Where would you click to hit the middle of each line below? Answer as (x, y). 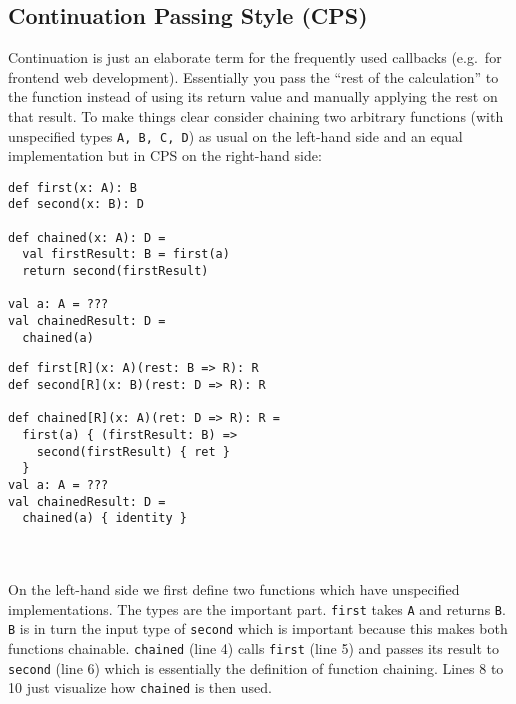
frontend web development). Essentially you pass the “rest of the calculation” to (253, 76)
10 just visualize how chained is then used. (140, 687)
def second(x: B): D (76, 204)
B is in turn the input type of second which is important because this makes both (258, 628)
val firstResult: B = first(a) (126, 254)
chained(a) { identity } (104, 518)
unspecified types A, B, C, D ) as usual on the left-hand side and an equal (235, 135)
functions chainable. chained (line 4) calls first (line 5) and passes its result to (253, 648)
